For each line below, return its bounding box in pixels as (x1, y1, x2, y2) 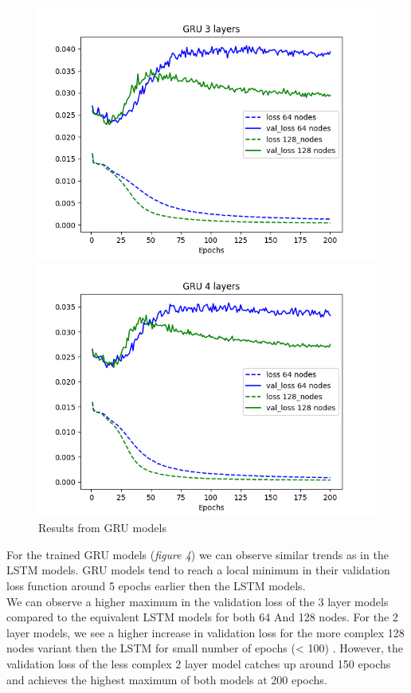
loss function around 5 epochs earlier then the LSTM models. (6, 577, 306, 593)
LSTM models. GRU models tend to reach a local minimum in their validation (6, 562, 390, 578)
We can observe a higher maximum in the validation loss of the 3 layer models (6, 593, 389, 609)
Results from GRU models (38, 519, 166, 536)
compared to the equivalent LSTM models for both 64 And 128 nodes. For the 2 (6, 609, 398, 625)
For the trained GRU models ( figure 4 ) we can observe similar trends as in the (6, 546, 389, 562)
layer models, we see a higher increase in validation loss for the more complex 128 (6, 624, 405, 640)
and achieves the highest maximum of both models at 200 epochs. (6, 671, 327, 687)
